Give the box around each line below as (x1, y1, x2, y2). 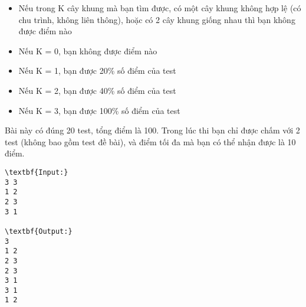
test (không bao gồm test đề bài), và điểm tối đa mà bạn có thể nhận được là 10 (5, 135, 296, 148)
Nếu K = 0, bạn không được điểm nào (18, 44, 157, 57)
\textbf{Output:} (5, 227, 73, 236)
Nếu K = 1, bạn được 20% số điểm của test (18, 64, 176, 77)
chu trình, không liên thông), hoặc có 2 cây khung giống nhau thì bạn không (18, 13, 295, 25)
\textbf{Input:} (5, 168, 68, 177)
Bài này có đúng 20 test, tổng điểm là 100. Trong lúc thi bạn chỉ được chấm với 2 (5, 124, 300, 136)
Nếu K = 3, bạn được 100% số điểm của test (18, 104, 180, 116)
